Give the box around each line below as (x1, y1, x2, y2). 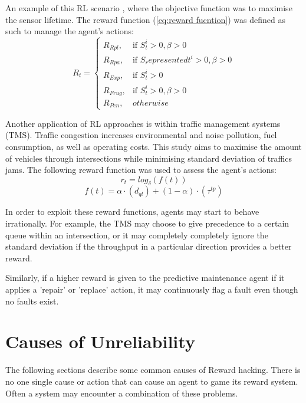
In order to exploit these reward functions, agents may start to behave (5, 205, 259, 218)
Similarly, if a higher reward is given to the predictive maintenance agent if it (5, 271, 285, 284)
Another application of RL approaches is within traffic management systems (5, 117, 281, 129)
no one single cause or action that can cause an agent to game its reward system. (5, 375, 298, 387)
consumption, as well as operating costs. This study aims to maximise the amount (5, 140, 302, 152)
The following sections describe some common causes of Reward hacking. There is (5, 363, 301, 376)
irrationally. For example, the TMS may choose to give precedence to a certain (5, 217, 289, 230)
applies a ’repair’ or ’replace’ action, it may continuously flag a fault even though (5, 283, 298, 296)
